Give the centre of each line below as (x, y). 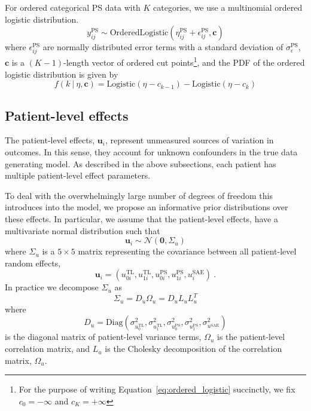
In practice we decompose (52, 287)
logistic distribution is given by (62, 74)
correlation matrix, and (48, 349)
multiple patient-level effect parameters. (78, 175)
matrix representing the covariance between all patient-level (187, 251)
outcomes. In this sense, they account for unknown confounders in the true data (151, 151)
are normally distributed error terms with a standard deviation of (163, 47)
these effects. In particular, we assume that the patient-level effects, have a (141, 218)
